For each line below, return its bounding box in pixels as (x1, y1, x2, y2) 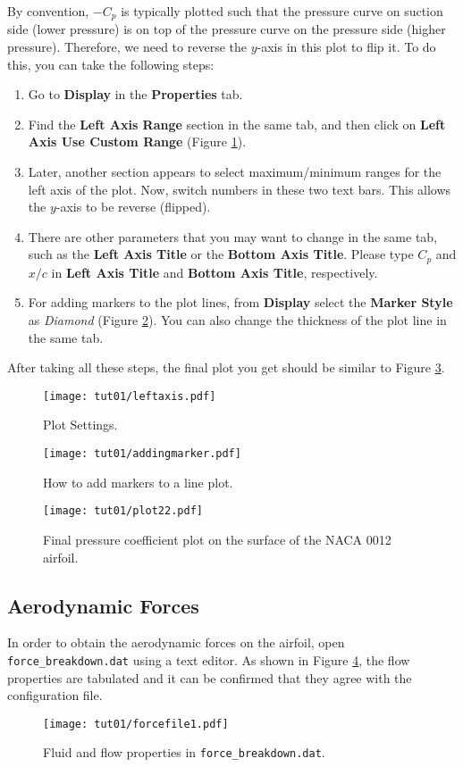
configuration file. (7, 686, 103, 704)
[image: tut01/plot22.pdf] (43, 504, 203, 518)
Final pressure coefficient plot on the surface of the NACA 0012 (43, 529, 391, 548)
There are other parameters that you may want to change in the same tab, (28, 227, 438, 246)
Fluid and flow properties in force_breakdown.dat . (43, 743, 325, 762)
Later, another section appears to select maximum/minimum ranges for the (28, 163, 442, 181)
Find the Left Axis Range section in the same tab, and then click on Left (28, 114, 446, 133)
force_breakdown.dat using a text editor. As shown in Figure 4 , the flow (7, 650, 410, 669)
